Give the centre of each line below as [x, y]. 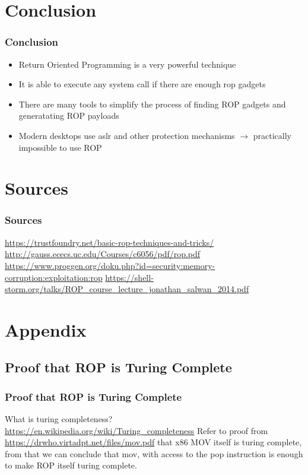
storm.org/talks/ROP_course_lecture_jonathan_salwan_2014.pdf [127, 289]
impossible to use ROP [60, 147]
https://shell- [129, 277]
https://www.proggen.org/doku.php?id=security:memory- [110, 265]
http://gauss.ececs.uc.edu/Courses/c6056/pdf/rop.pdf [103, 254]
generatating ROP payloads [69, 115]
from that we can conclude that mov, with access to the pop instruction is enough [154, 453]
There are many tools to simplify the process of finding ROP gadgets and [152, 104]
